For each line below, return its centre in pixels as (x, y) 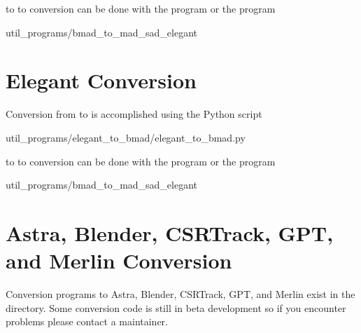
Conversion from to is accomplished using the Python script (134, 114)
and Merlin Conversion (119, 260)
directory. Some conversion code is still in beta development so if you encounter (176, 307)
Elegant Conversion (101, 80)
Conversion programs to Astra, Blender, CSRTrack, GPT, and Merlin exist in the (180, 294)
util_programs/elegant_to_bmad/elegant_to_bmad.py (126, 137)
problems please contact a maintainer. (87, 321)
